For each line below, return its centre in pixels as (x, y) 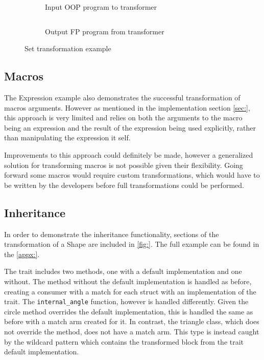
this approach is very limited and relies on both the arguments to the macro (123, 118)
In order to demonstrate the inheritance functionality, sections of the (112, 234)
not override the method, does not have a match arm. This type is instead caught (132, 331)
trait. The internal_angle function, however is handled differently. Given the (126, 301)
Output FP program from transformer (105, 31)
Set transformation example (68, 48)
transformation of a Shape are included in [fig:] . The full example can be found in (132, 244)
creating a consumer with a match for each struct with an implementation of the (130, 291)
